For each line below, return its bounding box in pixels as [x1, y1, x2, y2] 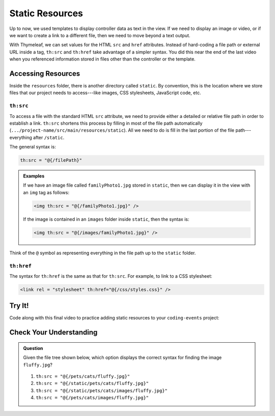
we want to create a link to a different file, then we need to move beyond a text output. [9, 32, 190, 38]
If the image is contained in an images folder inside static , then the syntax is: [23, 216, 189, 222]
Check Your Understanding [9, 328, 98, 337]
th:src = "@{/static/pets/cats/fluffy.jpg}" [36, 380, 149, 387]
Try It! [9, 302, 29, 310]
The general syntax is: [9, 144, 56, 150]
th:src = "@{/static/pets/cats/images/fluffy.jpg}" [36, 388, 168, 394]
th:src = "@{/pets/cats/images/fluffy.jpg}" [36, 395, 149, 401]
